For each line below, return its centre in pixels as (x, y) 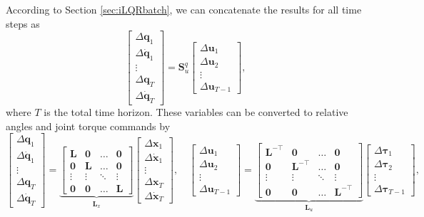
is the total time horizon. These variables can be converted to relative (196, 111)
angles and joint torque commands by (88, 126)
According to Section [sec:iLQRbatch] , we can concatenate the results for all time (184, 9)
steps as (23, 23)
